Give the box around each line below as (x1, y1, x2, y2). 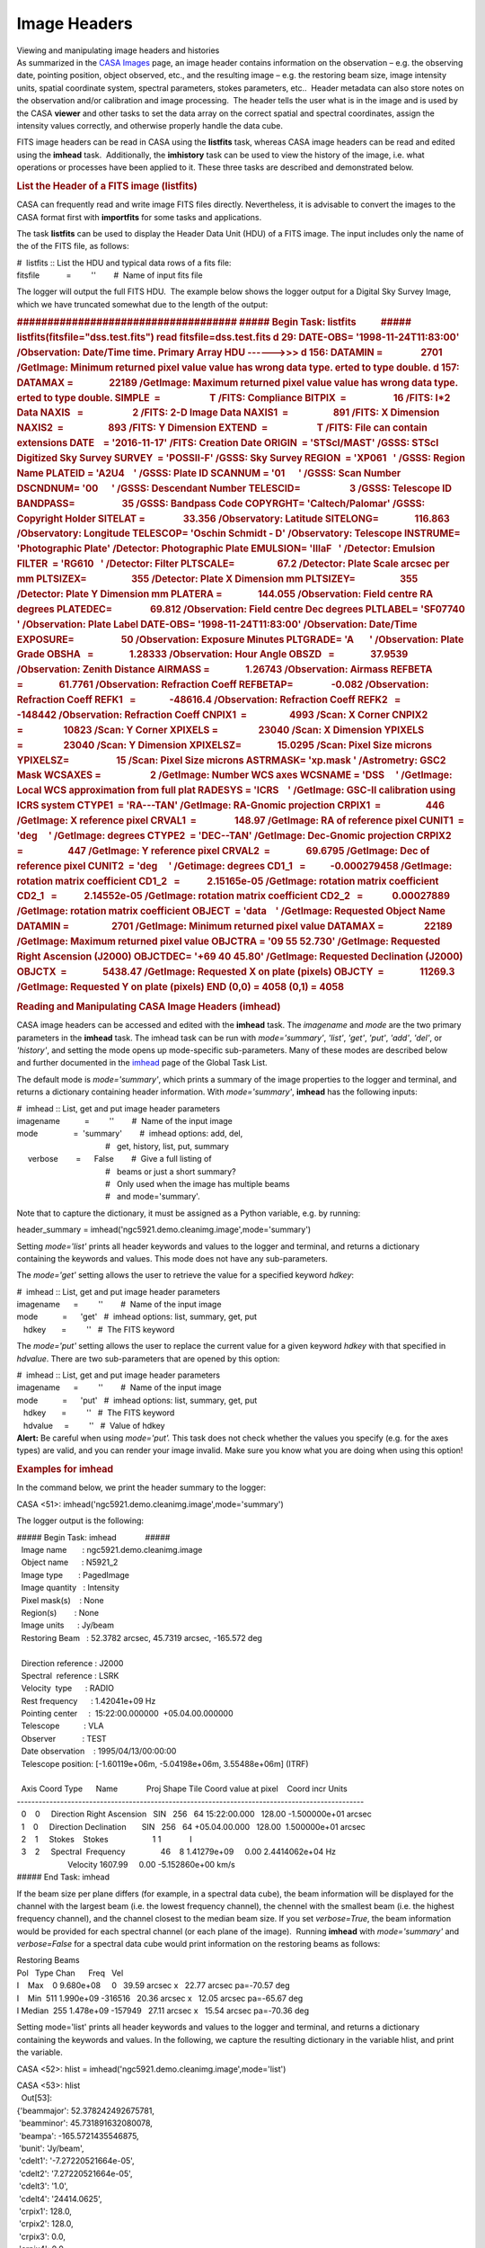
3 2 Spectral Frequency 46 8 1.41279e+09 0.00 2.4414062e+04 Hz (21, 1846, 337, 1857)
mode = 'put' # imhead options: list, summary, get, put (16, 1395, 258, 1405)
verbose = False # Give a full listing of (27, 1154, 212, 1164)
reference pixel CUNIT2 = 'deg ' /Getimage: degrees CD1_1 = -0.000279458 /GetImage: (16, 860, 453, 872)
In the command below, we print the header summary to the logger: (16, 1482, 267, 1493)
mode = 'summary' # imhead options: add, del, (16, 1128, 243, 1139)
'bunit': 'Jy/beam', (18, 2143, 84, 2154)
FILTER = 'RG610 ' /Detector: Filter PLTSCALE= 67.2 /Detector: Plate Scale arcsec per (16, 558, 450, 570)
